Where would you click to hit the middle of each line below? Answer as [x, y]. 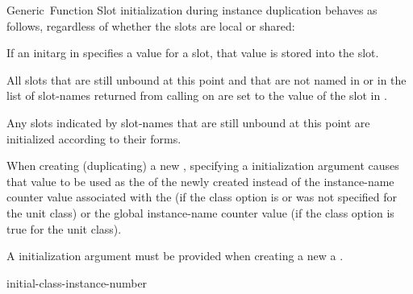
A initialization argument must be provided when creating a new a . [175, 256]
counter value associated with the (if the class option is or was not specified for [202, 197]
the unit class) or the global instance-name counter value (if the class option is [200, 212]
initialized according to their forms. [94, 138]
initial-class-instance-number [77, 282]
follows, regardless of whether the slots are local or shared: [151, 25]
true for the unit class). [64, 228]
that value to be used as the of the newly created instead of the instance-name [200, 181]
